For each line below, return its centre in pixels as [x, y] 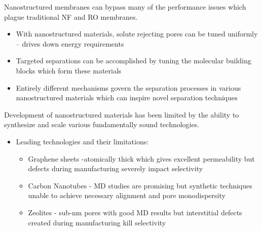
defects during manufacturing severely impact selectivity [116, 168]
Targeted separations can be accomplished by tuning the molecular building [134, 61]
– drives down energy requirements [70, 43]
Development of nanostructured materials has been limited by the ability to [122, 114]
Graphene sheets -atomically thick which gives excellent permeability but [141, 158]
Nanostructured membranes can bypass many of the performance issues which [125, 7]
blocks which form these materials [69, 70]
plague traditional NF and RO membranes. [71, 16]
